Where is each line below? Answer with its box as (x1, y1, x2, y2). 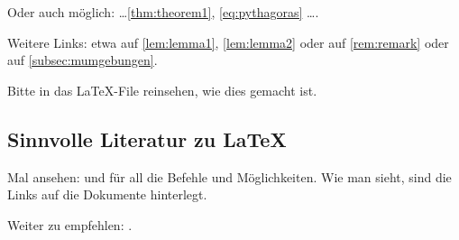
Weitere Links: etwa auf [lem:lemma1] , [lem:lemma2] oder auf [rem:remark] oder (7, 32, 449, 51)
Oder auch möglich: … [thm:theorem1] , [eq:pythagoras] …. (7, 3, 319, 21)
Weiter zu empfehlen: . (7, 215, 133, 234)
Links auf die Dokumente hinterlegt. (7, 185, 207, 204)
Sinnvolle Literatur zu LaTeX (7, 125, 287, 152)
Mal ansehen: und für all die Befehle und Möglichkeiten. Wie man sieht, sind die (7, 167, 452, 186)
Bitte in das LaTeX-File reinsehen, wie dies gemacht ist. (7, 80, 317, 99)
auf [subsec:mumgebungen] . (7, 51, 158, 69)
